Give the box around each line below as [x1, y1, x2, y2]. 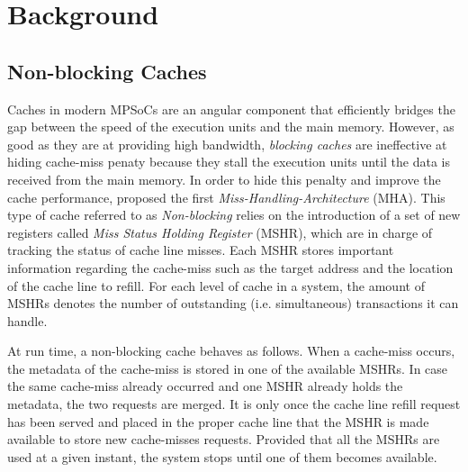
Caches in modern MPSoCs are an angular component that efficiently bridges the [7, 99, 455, 118]
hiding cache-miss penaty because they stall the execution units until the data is [7, 152, 451, 171]
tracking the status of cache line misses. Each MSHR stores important [7, 241, 394, 259]
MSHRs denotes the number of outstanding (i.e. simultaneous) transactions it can [7, 294, 459, 313]
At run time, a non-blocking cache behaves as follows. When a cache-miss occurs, [7, 341, 455, 360]
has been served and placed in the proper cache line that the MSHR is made [7, 412, 429, 431]
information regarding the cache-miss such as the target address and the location [7, 258, 454, 277]
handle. [7, 311, 48, 330]
